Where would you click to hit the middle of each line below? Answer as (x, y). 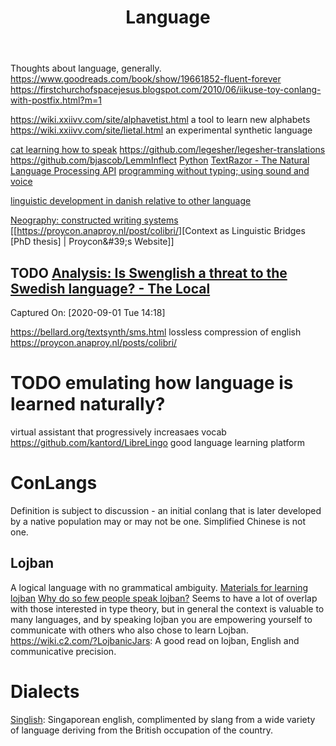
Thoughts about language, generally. (86, 68)
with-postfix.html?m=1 (56, 100)
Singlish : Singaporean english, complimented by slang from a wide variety (163, 719)
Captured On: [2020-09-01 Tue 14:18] (88, 312)
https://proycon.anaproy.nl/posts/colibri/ (94, 342)
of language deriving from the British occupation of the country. (141, 730)
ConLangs (54, 483)
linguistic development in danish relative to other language (131, 201)
